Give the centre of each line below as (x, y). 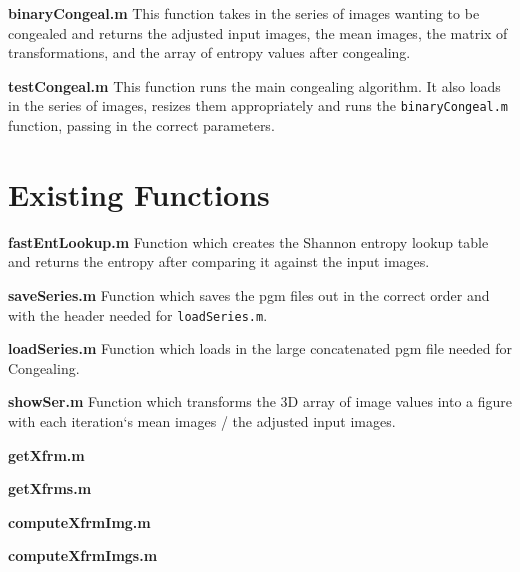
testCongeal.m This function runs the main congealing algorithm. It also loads (254, 85)
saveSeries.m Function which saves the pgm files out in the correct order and (249, 294)
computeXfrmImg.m (79, 521)
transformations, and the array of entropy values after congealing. (209, 52)
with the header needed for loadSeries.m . (138, 314)
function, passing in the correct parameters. (141, 125)
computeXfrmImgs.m (83, 555)
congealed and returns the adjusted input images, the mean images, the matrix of (258, 32)
